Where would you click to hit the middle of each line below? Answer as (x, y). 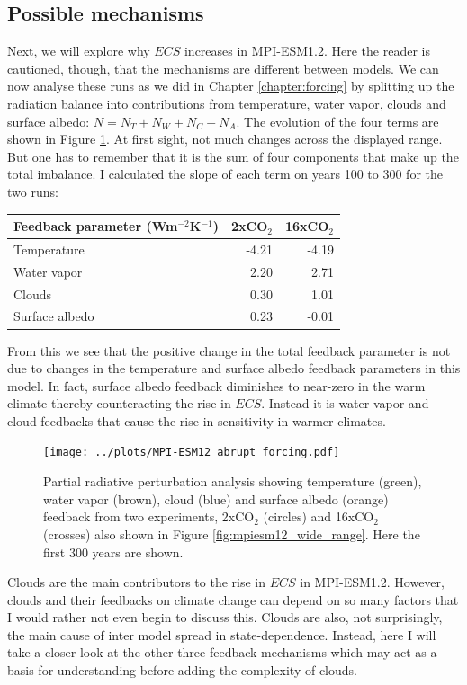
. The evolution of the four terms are (337, 121)
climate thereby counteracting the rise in (119, 403)
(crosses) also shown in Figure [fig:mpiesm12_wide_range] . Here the (232, 534)
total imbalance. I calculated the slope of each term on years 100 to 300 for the (225, 174)
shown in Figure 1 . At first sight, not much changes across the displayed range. (225, 139)
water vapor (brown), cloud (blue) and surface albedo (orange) (216, 498)
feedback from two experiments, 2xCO (149, 516)
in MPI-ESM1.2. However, (372, 582)
